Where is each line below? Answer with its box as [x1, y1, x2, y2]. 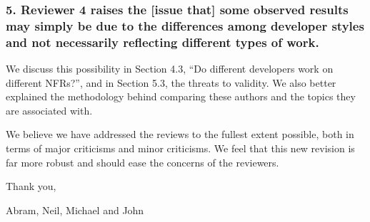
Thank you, [6, 179, 56, 194]
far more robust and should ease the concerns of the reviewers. [6, 154, 279, 169]
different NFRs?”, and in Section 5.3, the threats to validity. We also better [6, 75, 336, 90]
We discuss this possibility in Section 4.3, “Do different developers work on [6, 61, 334, 76]
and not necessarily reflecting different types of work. [6, 33, 319, 51]
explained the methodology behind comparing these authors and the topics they [6, 89, 356, 104]
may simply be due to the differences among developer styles [6, 16, 364, 34]
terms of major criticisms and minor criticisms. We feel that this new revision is [6, 141, 355, 156]
